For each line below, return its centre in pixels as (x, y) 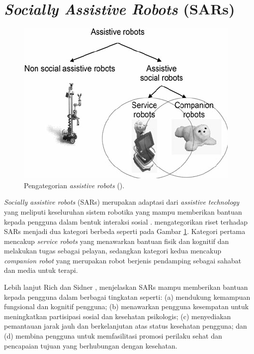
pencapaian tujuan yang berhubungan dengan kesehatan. (91, 345)
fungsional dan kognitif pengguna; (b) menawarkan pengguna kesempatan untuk (127, 306)
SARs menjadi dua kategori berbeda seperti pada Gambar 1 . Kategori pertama (125, 231)
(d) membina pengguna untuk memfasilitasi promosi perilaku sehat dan (113, 336)
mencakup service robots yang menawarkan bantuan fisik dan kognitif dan (117, 241)
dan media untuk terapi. (41, 270)
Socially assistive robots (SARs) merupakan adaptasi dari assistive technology (122, 202)
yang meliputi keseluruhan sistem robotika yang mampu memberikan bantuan (123, 211)
